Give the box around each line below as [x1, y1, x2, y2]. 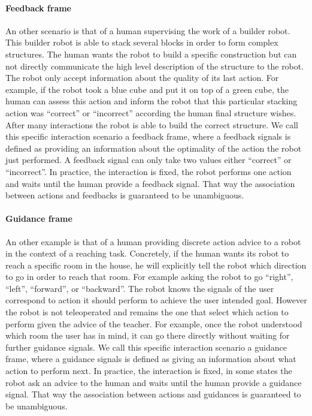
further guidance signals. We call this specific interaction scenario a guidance [5, 340, 287, 353]
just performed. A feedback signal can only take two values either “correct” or [5, 153, 292, 166]
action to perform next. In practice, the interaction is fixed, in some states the [5, 364, 292, 377]
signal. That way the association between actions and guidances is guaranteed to [5, 388, 301, 400]
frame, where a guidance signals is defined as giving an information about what [5, 352, 296, 365]
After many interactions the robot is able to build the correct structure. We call [5, 118, 298, 131]
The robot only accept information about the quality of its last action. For [5, 71, 279, 84]
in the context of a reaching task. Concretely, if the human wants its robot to [5, 247, 289, 260]
